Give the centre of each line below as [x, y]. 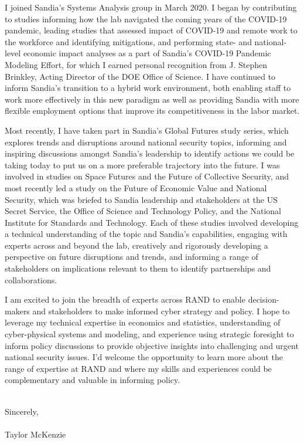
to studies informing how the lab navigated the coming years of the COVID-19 [146, 18]
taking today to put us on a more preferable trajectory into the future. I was [142, 165]
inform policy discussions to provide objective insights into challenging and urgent [152, 345]
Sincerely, [22, 411]
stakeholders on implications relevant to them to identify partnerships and [138, 268]
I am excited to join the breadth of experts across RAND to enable [125, 299]
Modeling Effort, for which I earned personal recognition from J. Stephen [136, 64]
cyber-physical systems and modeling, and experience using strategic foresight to [149, 334]
